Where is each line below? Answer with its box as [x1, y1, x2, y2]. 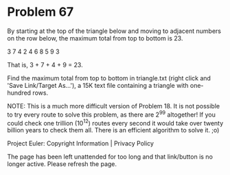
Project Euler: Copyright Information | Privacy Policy [7, 139, 154, 148]
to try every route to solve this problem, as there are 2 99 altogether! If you [7, 109, 216, 119]
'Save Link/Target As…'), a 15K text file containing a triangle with [7, 81, 189, 89]
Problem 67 [7, 4, 74, 20]
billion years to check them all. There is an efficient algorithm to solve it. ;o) [7, 126, 220, 135]
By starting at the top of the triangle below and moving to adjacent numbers [7, 27, 222, 35]
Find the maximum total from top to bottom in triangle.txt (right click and [7, 73, 211, 82]
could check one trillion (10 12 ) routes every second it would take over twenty [7, 117, 224, 127]
